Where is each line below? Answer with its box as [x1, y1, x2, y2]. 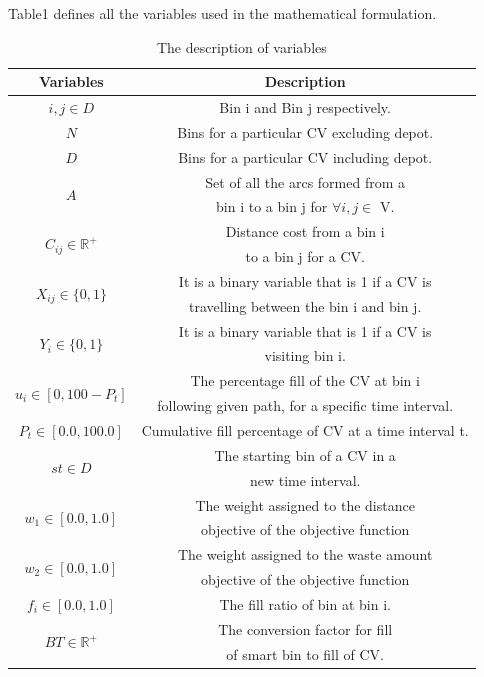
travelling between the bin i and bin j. [189, 295, 422, 316]
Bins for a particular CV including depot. [178, 146, 433, 167]
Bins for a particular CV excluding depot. [177, 121, 434, 142]
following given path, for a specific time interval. [157, 395, 454, 416]
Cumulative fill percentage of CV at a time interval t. [141, 420, 469, 440]
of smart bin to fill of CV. [226, 643, 384, 664]
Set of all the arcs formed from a [205, 171, 406, 192]
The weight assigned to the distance [195, 494, 415, 515]
